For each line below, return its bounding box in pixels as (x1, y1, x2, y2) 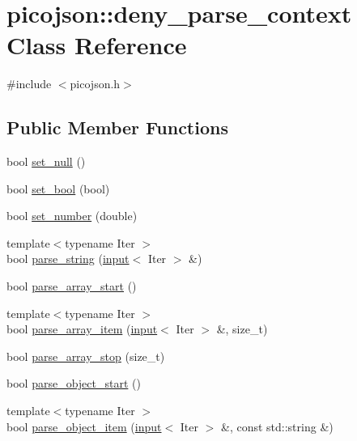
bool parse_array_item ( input (6, 320, 158, 337)
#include (6, 75, 52, 92)
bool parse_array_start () (6, 278, 137, 295)
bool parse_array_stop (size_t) (6, 347, 165, 364)
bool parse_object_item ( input (6, 418, 162, 435)
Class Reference (6, 28, 187, 61)
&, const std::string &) (221, 418, 334, 435)
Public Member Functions (6, 115, 228, 140)
